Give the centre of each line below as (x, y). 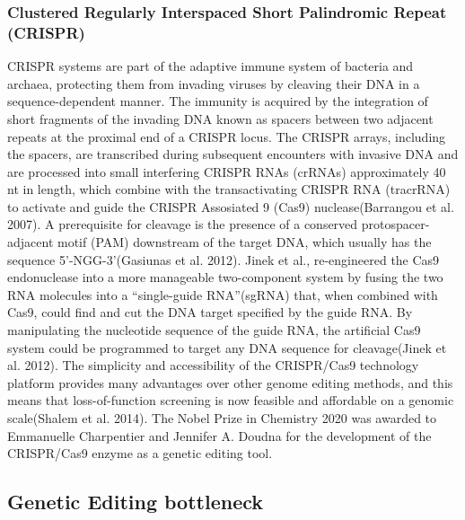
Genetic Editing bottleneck (136, 502)
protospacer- (395, 224)
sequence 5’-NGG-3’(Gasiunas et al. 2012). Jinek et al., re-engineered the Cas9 (224, 259)
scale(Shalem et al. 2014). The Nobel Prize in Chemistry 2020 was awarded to (222, 418)
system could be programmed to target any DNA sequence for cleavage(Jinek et (227, 347)
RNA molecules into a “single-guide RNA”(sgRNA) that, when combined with (223, 294)
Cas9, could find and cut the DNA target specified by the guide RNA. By (210, 312)
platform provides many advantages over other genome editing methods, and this (230, 382)
